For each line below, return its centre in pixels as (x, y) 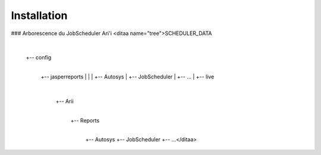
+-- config (39, 58)
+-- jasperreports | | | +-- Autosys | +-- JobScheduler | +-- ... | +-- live (128, 77)
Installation (39, 15)
